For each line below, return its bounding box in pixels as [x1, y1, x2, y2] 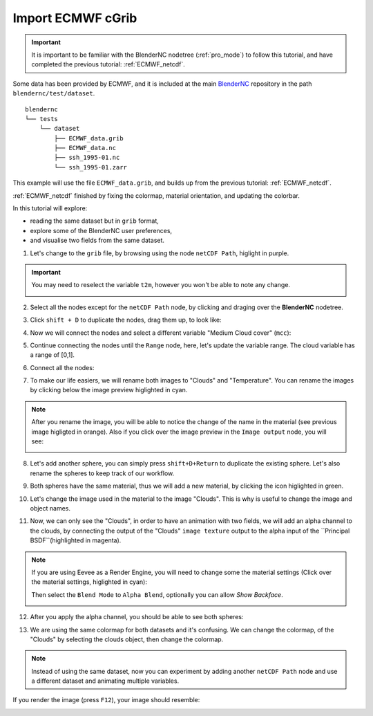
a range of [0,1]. [30, 351, 75, 359]
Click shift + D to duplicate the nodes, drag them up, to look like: [30, 315, 222, 324]
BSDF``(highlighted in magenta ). [30, 536, 122, 544]
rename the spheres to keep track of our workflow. [30, 469, 175, 477]
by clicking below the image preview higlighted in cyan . [30, 386, 188, 394]
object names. [30, 504, 71, 512]
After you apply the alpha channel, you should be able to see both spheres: [30, 613, 244, 621]
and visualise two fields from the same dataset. [30, 236, 165, 245]
